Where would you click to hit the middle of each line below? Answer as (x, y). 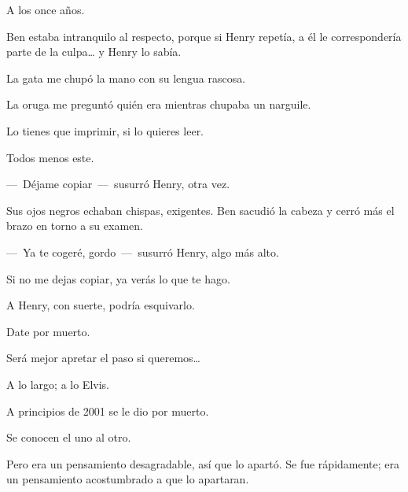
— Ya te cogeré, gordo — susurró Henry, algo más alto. (143, 252)
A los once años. (46, 9)
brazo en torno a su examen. (75, 226)
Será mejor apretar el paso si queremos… (104, 358)
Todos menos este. (50, 157)
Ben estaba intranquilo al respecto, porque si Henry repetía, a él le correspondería (204, 36)
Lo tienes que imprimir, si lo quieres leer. (105, 130)
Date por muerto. (48, 331)
